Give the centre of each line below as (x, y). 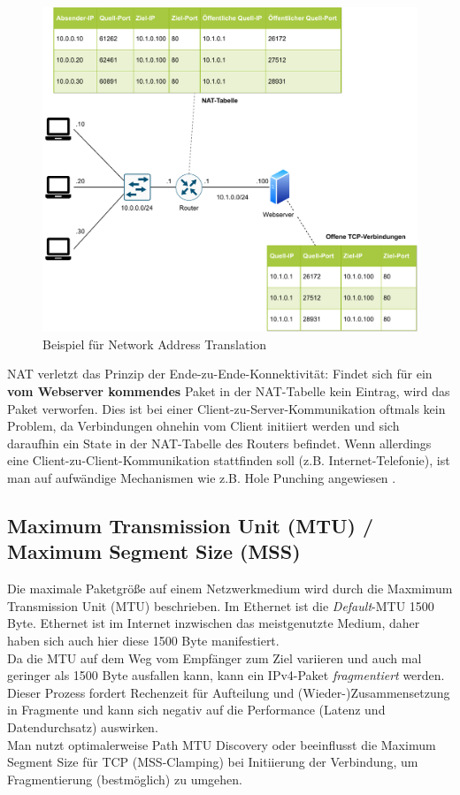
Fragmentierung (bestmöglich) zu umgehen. (125, 779)
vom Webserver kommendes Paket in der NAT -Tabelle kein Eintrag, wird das (229, 391)
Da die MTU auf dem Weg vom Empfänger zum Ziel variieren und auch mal (215, 657)
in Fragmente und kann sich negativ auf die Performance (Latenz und (196, 710)
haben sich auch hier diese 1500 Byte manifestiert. (143, 640)
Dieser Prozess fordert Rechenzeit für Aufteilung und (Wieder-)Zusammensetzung (229, 692)
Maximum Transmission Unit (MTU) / (191, 525)
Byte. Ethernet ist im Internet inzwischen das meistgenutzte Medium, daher (214, 623)
